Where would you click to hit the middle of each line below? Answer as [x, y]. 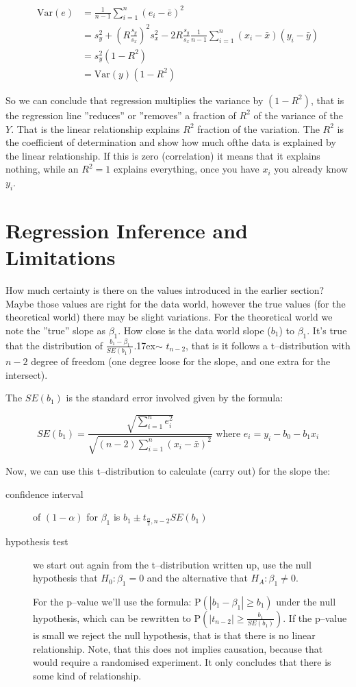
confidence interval [44, 494]
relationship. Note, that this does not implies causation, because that [178, 648]
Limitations [61, 257]
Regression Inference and [127, 230]
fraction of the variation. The [258, 128]
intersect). [27, 374]
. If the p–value [315, 617]
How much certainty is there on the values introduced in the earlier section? [165, 290]
